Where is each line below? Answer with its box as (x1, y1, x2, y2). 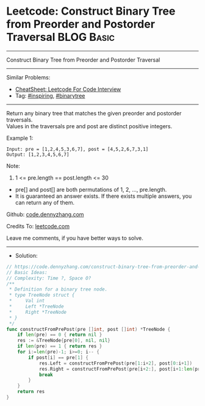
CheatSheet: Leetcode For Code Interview (15, 85, 121, 93)
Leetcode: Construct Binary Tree (6, 4, 176, 18)
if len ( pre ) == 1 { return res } (17, 343, 103, 349)
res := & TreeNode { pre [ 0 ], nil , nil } (17, 338, 111, 344)
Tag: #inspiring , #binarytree (15, 92, 85, 99)
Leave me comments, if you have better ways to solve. (6, 234, 143, 242)
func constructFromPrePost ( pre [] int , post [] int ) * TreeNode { (6, 326, 171, 332)
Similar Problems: (6, 73, 51, 81)
